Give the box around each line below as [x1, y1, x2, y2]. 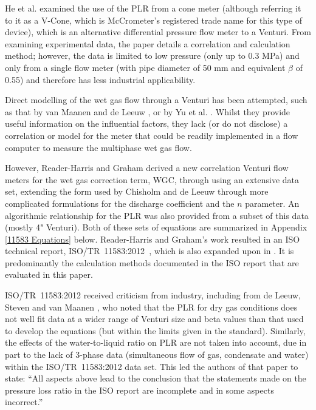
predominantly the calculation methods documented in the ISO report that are [5, 256, 299, 269]
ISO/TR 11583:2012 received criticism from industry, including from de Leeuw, [5, 289, 301, 301]
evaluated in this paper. [5, 268, 93, 281]
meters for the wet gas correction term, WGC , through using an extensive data [5, 173, 300, 186]
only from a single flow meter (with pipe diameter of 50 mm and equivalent [5, 61, 286, 73]
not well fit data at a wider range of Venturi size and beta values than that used [5, 312, 304, 325]
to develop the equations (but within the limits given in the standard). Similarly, [5, 324, 306, 337]
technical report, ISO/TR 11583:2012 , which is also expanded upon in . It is [5, 244, 294, 257]
